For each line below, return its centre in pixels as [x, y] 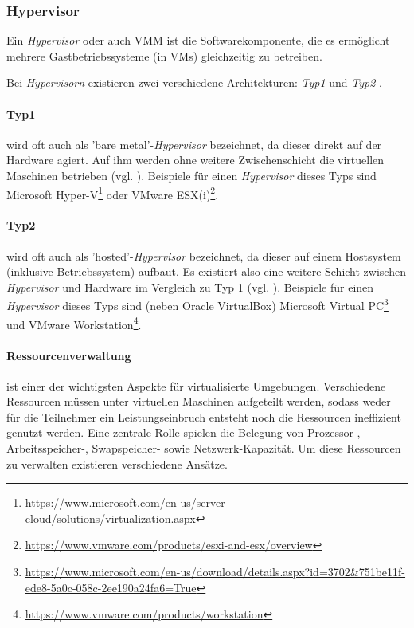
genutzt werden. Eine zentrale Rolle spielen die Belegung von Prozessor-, [184, 432]
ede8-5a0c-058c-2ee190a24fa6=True [111, 587]
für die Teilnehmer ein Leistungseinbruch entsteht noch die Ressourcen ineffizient [204, 416]
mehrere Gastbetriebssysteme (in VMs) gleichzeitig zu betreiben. [164, 55]
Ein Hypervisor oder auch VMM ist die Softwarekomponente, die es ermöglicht [198, 40]
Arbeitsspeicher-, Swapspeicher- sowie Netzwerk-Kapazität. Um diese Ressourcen [204, 448]
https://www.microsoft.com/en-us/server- [127, 502]
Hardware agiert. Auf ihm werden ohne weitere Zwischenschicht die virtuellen [195, 160]
